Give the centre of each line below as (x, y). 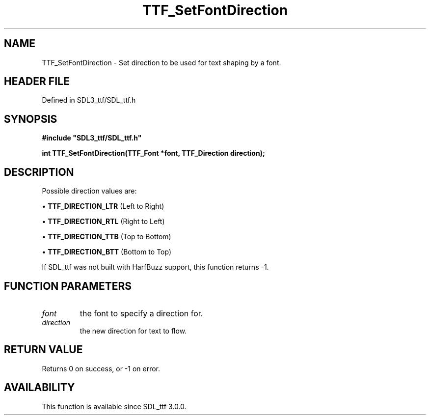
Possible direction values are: (89, 191)
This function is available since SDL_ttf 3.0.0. (114, 406)
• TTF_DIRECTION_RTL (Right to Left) (103, 222)
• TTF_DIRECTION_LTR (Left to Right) (103, 206)
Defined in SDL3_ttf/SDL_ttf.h (89, 100)
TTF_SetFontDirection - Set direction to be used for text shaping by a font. (161, 62)
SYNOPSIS (31, 119)
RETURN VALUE (43, 350)
